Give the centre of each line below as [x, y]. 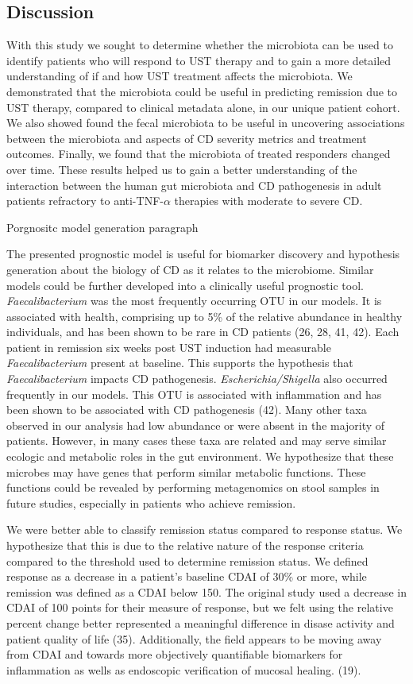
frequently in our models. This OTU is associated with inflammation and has [194, 394]
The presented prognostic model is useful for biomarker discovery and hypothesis [203, 254]
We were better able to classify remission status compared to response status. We [205, 529]
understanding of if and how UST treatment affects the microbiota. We [179, 76]
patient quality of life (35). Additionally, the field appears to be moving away [194, 638]
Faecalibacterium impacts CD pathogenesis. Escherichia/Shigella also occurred [197, 379]
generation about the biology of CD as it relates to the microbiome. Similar [190, 269]
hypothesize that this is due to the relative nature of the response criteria [185, 545]
